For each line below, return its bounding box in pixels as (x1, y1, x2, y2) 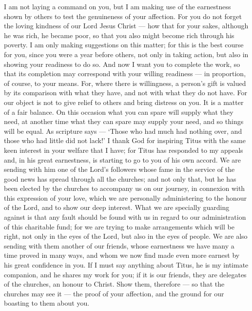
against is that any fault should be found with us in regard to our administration (4, 212, 246, 222)
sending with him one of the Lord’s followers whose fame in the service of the (4, 164, 235, 174)
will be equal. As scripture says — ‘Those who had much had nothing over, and (4, 125, 242, 136)
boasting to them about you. (4, 298, 90, 308)
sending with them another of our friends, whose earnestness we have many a (4, 240, 234, 250)
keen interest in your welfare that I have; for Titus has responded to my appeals (4, 145, 243, 155)
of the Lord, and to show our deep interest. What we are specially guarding (4, 202, 230, 212)
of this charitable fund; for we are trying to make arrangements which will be (4, 221, 234, 231)
